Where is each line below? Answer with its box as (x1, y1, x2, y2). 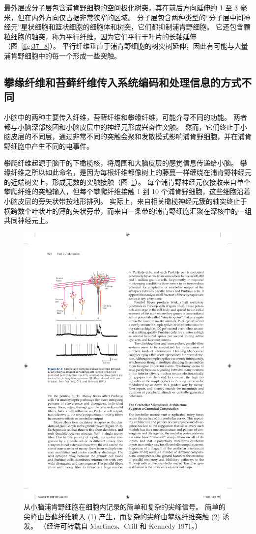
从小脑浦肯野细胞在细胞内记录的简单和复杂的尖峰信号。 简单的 (24, 502, 226, 512)
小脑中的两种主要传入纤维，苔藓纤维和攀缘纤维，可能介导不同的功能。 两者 (4, 112, 247, 122)
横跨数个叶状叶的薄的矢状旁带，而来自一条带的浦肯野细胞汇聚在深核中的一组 (4, 205, 252, 216)
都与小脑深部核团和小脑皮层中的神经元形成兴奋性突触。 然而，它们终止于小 (4, 121, 247, 132)
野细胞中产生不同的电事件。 (4, 141, 93, 151)
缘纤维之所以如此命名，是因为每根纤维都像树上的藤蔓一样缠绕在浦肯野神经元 (4, 167, 252, 177)
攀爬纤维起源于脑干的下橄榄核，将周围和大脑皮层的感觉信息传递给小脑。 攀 (4, 157, 247, 168)
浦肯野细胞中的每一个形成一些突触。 (4, 50, 121, 60)
